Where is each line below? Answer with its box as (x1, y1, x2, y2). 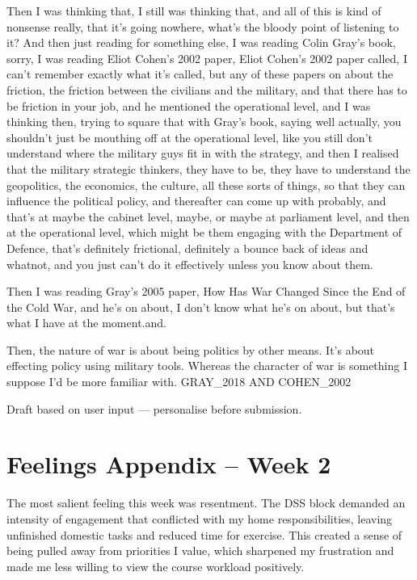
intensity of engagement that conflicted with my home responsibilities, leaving (6, 510, 393, 527)
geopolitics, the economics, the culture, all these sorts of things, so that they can (6, 176, 406, 193)
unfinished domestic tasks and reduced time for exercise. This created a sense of (6, 526, 402, 543)
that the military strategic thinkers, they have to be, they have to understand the (6, 160, 411, 177)
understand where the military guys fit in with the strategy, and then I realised (6, 145, 399, 162)
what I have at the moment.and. (6, 314, 166, 331)
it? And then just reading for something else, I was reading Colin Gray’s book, (6, 34, 396, 51)
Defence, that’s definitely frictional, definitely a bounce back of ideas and (6, 239, 369, 256)
